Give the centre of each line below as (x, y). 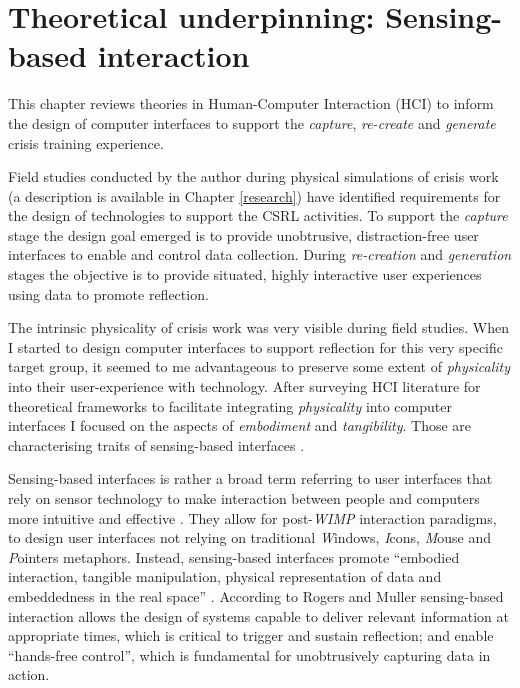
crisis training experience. (86, 142)
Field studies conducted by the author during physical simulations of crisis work (253, 176)
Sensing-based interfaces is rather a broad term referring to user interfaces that (250, 478)
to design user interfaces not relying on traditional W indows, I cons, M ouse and (249, 537)
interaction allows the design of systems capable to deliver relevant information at (259, 615)
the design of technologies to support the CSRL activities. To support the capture (258, 215)
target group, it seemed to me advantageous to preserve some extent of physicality (259, 366)
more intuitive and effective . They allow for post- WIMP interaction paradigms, (252, 517)
